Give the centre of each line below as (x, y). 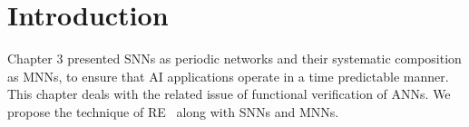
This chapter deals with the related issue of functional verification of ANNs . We (229, 94)
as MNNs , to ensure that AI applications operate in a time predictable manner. (228, 76)
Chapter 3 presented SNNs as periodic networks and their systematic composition (234, 59)
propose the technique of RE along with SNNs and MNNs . (173, 111)
